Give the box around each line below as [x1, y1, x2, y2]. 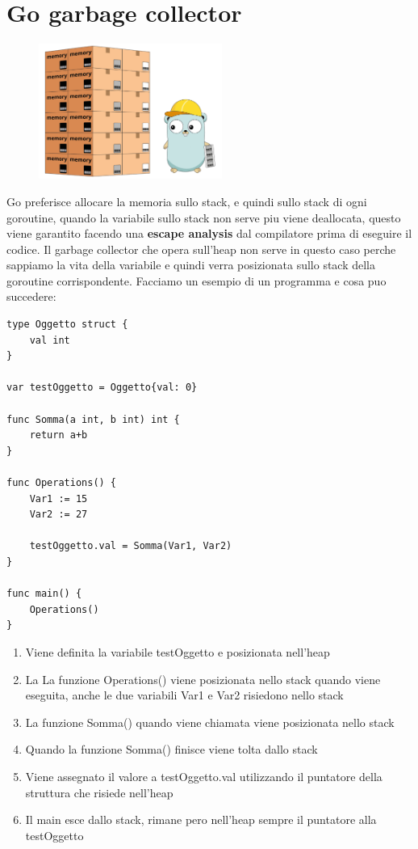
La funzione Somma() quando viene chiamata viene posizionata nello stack [25, 713, 395, 730]
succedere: [6, 288, 56, 305]
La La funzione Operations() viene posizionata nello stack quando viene [25, 670, 381, 687]
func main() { [6, 588, 82, 600]
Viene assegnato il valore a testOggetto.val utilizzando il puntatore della [25, 767, 382, 784]
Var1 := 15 [29, 492, 88, 505]
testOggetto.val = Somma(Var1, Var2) [29, 540, 232, 552]
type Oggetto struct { [6, 319, 128, 331]
